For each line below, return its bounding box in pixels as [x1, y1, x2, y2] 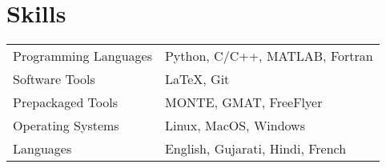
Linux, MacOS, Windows [164, 116, 305, 135]
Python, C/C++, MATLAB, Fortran [164, 46, 373, 66]
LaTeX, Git [164, 70, 230, 89]
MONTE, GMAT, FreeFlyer [164, 93, 323, 112]
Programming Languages [13, 46, 152, 66]
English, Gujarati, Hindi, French [164, 139, 347, 158]
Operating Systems [13, 116, 119, 135]
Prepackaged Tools [13, 93, 119, 112]
